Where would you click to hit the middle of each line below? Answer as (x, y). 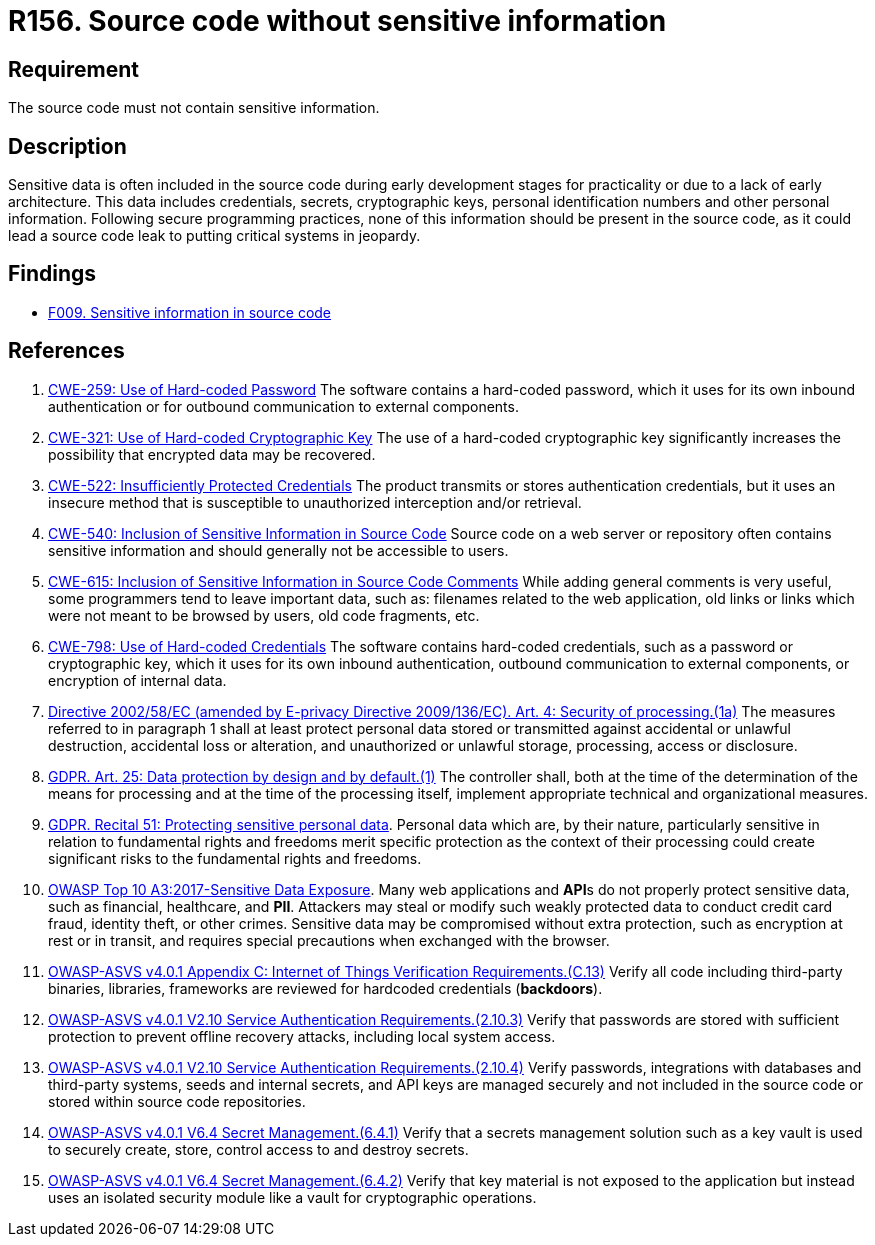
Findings (52, 274)
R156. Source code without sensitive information (337, 21)
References (66, 351)
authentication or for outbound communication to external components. (283, 406)
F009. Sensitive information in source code (190, 312)
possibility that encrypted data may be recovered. (212, 454)
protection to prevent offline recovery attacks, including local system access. (302, 1036)
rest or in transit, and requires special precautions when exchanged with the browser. (329, 940)
